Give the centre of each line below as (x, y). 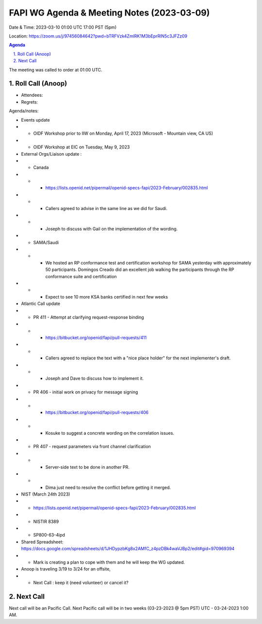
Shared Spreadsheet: (42, 542)
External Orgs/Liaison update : (51, 154)
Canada (41, 167)
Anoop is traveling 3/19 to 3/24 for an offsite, (66, 569)
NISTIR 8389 (46, 521)
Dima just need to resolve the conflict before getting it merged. (108, 487)
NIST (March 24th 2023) (46, 494)
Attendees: (32, 95)
